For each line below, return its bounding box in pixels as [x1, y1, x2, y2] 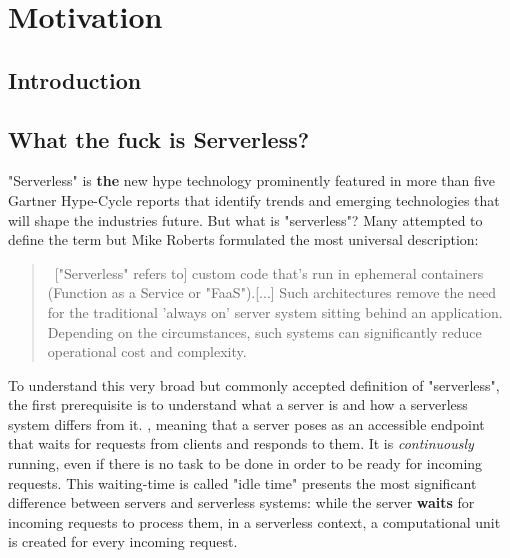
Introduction [8, 64, 142, 95]
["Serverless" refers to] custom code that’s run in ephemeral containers [54, 262, 484, 283]
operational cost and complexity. [47, 341, 247, 362]
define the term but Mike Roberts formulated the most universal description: [8, 229, 479, 250]
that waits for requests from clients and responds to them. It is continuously [8, 433, 474, 454]
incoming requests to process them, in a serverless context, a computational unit [8, 511, 501, 532]
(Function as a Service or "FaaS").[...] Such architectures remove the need [47, 282, 497, 303]
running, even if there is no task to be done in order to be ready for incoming [8, 453, 483, 474]
